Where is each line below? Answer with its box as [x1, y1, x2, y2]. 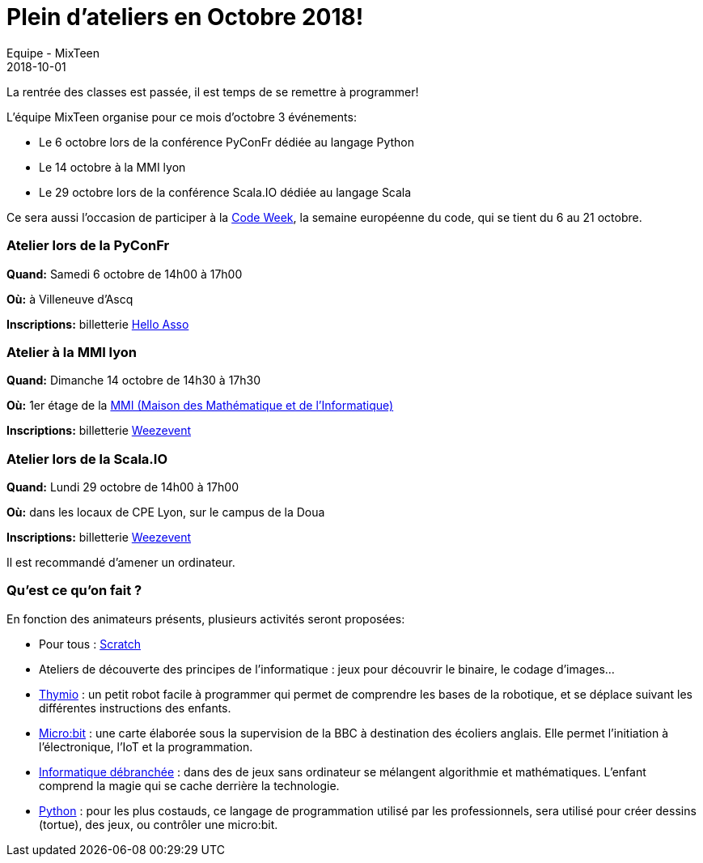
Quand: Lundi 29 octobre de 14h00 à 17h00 [6, 480, 239, 494]
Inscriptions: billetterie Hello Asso [6, 317, 189, 331]
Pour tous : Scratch [39, 636, 142, 651]
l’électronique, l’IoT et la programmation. [39, 739, 253, 754]
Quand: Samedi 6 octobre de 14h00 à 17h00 [6, 266, 243, 281]
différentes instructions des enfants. [39, 700, 231, 715]
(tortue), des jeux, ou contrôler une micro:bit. [39, 817, 278, 831]
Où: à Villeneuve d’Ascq [6, 291, 133, 306]
